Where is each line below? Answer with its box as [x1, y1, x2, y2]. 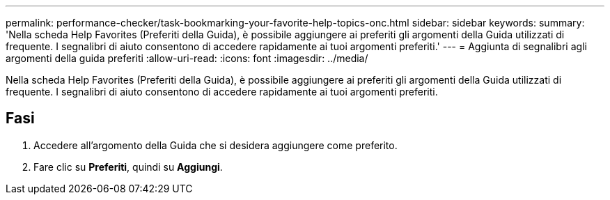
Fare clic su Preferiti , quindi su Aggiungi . [33, 160, 223, 173]
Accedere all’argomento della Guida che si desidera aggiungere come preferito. [33, 139, 398, 151]
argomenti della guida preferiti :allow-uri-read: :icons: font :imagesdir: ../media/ [6, 52, 368, 64]
